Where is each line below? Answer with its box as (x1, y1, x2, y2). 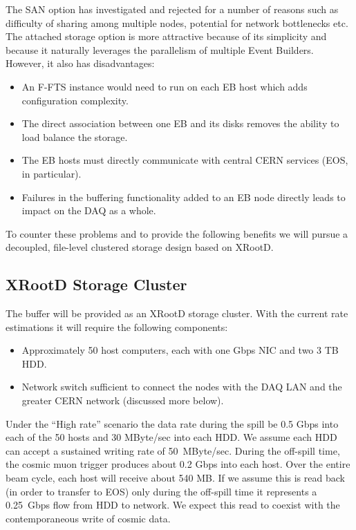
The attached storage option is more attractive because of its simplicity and (6, 29, 327, 44)
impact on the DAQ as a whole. (21, 203, 156, 218)
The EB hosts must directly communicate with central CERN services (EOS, (21, 153, 348, 167)
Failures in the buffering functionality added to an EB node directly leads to (21, 189, 346, 204)
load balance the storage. (21, 129, 128, 144)
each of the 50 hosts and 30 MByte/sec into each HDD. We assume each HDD (6, 430, 337, 444)
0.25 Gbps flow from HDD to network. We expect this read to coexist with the (6, 498, 340, 512)
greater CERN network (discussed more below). (21, 393, 224, 408)
